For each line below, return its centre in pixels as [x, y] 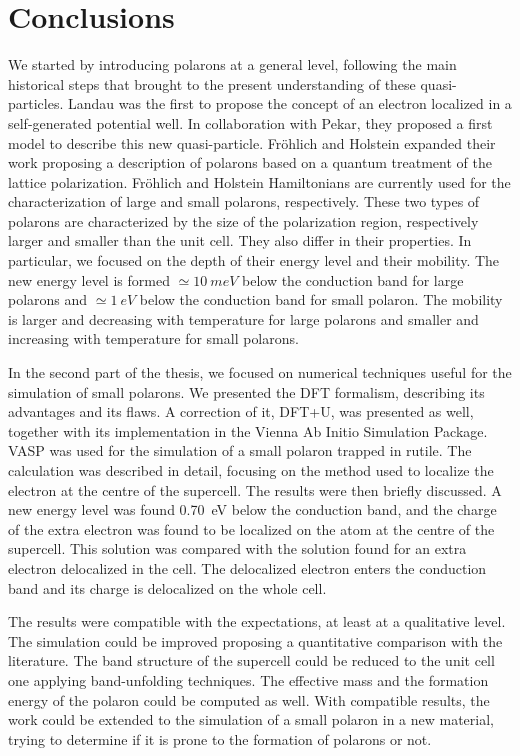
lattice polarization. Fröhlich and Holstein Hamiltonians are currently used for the [259, 181]
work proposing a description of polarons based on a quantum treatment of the [250, 162]
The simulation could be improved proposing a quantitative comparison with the [255, 640]
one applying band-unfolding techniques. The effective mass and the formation [248, 679]
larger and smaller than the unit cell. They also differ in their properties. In [240, 240]
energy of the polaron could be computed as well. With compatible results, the [249, 699]
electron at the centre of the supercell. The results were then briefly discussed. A [255, 489]
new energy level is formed [89, 279]
